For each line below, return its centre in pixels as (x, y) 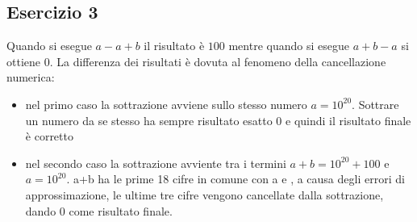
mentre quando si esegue (289, 46)
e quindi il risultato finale (348, 120)
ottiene (23, 61)
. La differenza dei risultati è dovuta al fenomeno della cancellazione (218, 61)
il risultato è (174, 46)
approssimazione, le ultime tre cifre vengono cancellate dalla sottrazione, (204, 194)
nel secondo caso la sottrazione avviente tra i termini (156, 163)
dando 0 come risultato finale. (99, 210)
